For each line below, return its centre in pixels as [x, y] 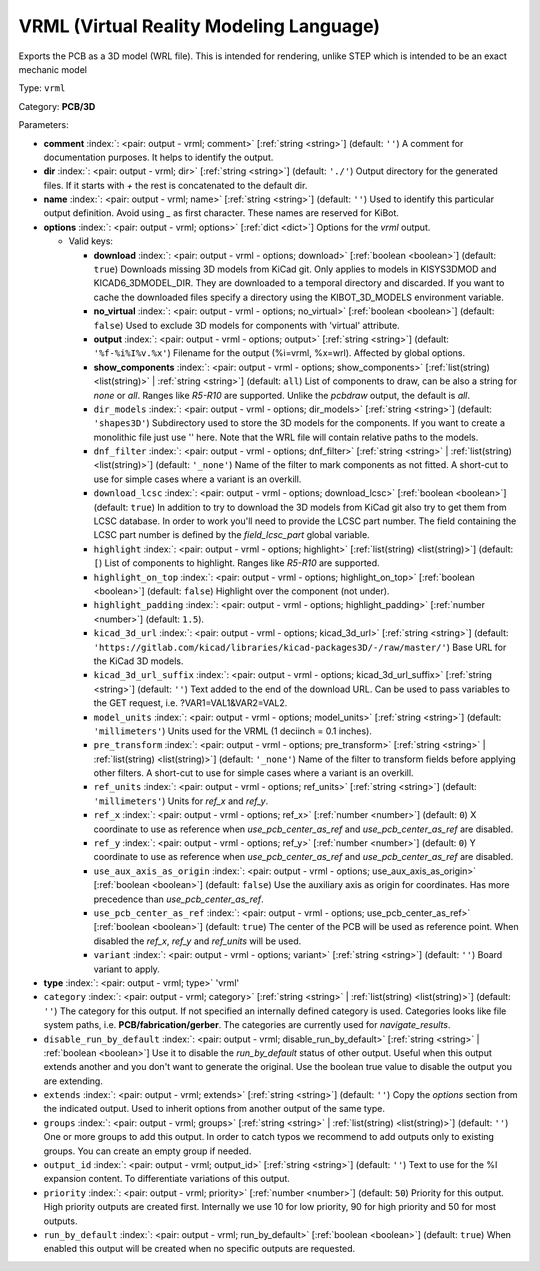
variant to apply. [126, 969]
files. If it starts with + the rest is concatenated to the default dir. [175, 185]
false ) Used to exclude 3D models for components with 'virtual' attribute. [246, 325]
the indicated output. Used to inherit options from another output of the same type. [214, 1109]
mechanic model [52, 69]
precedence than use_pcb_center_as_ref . [178, 899]
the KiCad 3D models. [138, 661]
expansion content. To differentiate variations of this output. [166, 1179]
